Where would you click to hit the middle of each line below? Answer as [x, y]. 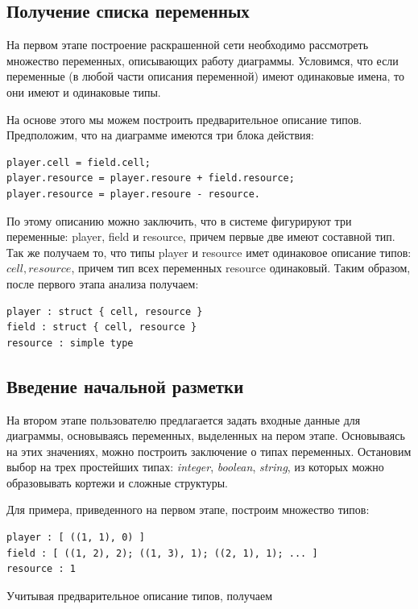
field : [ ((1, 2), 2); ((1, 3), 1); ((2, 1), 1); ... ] [162, 553]
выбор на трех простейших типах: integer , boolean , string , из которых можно [195, 467]
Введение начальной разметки [125, 385]
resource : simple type [70, 343]
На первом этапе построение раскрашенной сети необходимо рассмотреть [188, 45]
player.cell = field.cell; [79, 162]
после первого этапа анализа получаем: [103, 283]
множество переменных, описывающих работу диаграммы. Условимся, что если [203, 60]
